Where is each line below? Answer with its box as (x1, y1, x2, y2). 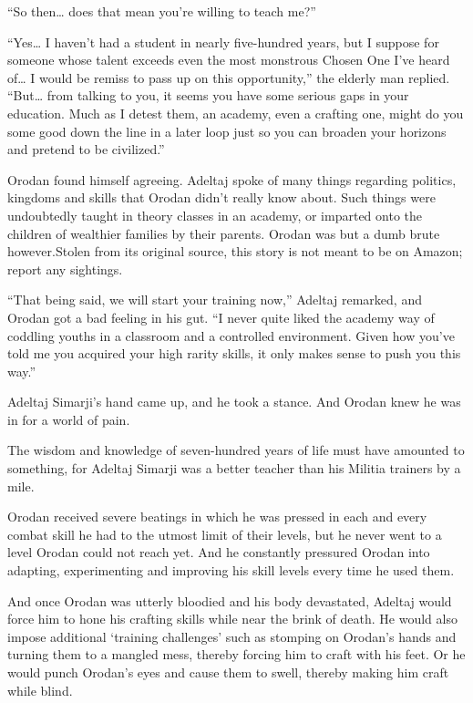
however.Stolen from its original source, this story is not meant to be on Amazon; (7, 242, 463, 261)
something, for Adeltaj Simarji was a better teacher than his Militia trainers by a (7, 459, 461, 478)
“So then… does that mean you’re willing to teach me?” (7, 2, 316, 20)
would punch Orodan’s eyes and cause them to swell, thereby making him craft (7, 663, 449, 681)
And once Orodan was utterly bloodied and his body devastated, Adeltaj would (7, 591, 452, 610)
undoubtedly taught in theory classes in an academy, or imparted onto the (7, 205, 422, 224)
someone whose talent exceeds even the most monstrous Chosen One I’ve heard (7, 50, 450, 69)
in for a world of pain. (7, 409, 130, 429)
